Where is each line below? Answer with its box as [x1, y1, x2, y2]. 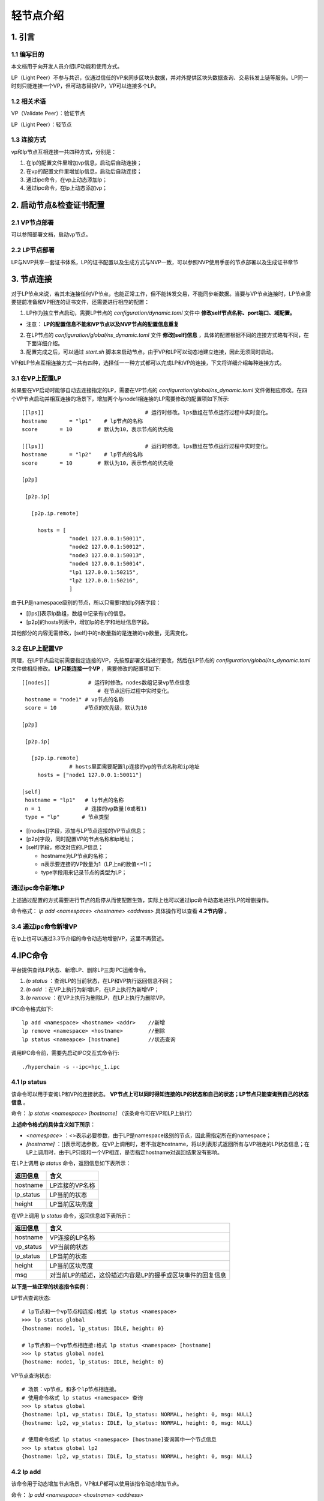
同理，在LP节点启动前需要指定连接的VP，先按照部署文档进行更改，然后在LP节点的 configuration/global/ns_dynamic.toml [11, 657, 311, 664]
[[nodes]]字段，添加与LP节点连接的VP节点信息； [26, 827, 147, 834]
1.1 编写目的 [11, 50, 44, 58]
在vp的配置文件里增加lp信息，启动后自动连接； [26, 168, 142, 175]
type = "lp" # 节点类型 [25, 814, 110, 821]
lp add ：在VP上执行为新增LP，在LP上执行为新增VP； [26, 985, 160, 993]
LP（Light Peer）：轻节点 [11, 121, 72, 128]
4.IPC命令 [11, 950, 48, 961]
